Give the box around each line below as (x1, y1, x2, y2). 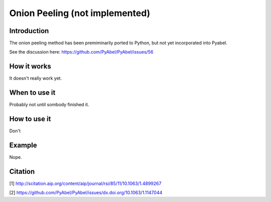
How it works (9, 62, 51, 71)
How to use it (9, 115, 51, 123)
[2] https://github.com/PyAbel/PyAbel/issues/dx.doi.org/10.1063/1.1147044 (9, 189, 163, 195)
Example (9, 141, 37, 149)
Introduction (9, 27, 49, 35)
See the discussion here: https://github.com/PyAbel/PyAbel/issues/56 (9, 49, 154, 55)
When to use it (9, 88, 56, 97)
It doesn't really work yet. (9, 75, 62, 81)
